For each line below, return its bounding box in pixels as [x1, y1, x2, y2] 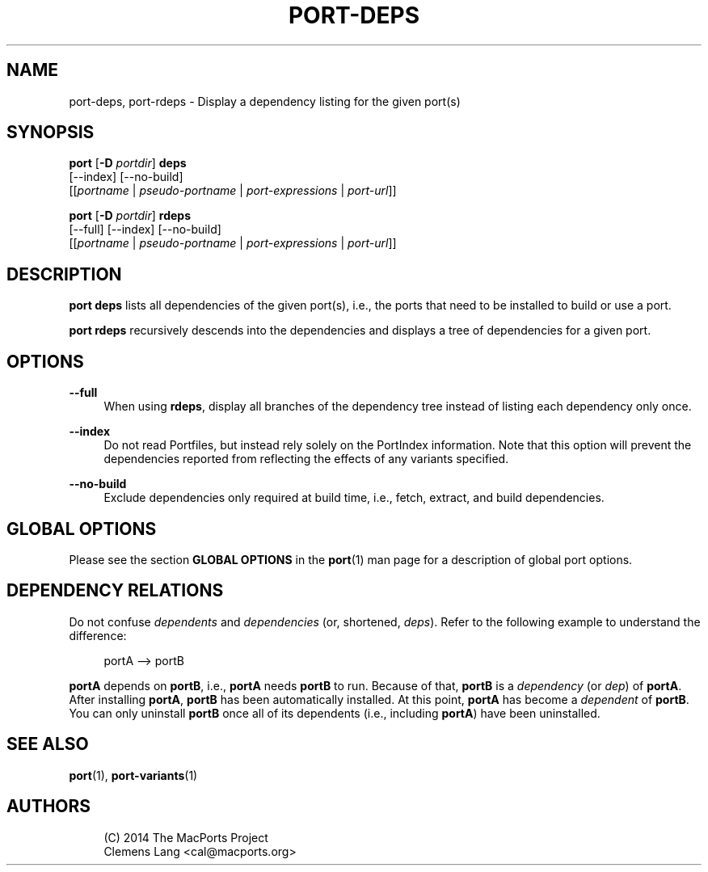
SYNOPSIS [6, 122, 95, 143]
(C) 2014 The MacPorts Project [103, 830, 268, 845]
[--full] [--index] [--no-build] [69, 222, 221, 237]
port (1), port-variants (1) [69, 768, 198, 782]
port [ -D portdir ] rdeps [69, 209, 191, 223]
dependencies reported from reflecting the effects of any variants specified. [103, 452, 509, 466]
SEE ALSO [6, 734, 89, 755]
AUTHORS [6, 796, 91, 817]
